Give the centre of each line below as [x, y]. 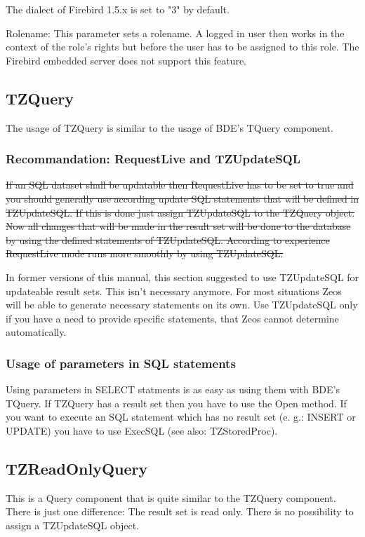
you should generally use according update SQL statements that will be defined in [182, 198]
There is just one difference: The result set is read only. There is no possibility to [180, 511]
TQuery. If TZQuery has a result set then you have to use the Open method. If [176, 403]
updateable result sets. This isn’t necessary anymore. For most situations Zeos [174, 291]
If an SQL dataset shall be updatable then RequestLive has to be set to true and [180, 185]
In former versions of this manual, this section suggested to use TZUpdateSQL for [182, 277]
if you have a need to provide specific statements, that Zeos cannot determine [172, 318]
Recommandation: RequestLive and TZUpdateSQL [153, 159]
